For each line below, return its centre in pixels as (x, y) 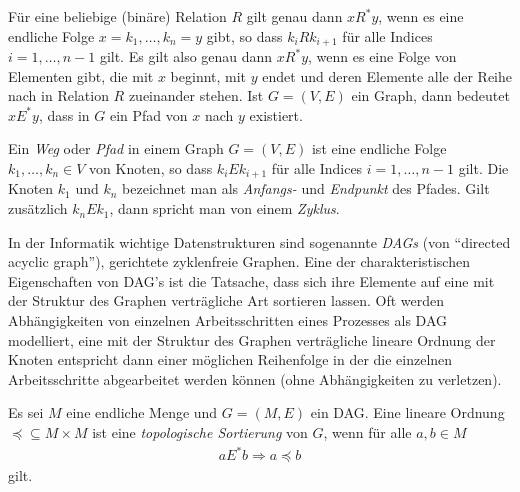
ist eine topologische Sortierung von (200, 432)
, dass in (64, 114)
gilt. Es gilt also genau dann (186, 56)
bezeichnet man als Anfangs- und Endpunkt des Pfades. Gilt (306, 188)
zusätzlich (38, 208)
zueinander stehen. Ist (196, 95)
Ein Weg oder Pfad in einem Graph (116, 148)
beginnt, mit (208, 75)
